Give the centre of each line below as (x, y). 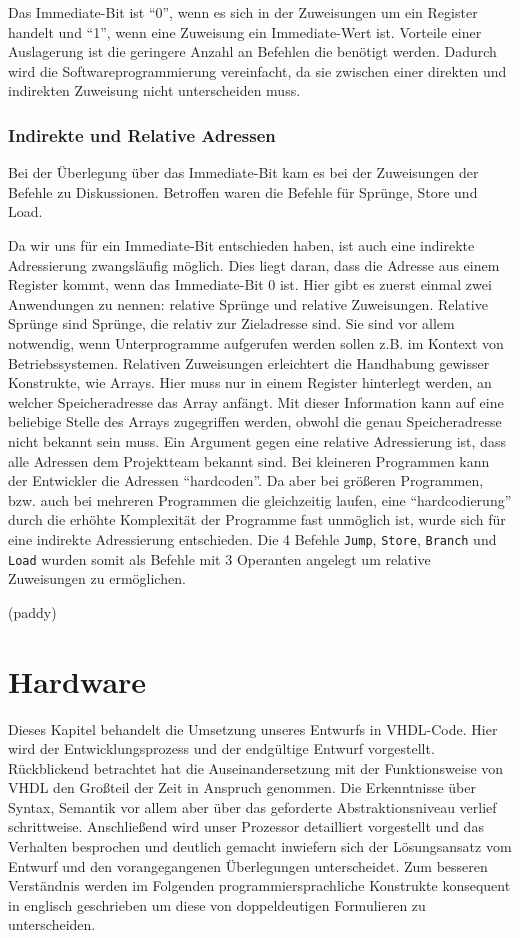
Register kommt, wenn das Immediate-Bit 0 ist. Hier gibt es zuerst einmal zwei (250, 284)
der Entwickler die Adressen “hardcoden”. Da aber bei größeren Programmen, (246, 480)
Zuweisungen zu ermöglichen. (97, 578)
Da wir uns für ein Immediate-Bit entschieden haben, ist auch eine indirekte (241, 244)
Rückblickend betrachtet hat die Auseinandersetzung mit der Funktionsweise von (256, 767)
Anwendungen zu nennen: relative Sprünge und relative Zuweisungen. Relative (248, 303)
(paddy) (32, 611)
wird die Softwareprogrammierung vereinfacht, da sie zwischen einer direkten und (257, 70)
